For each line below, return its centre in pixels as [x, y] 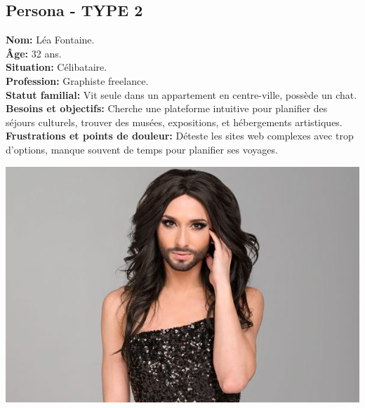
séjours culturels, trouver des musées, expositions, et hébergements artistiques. [174, 122]
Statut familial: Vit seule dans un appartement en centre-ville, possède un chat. [181, 94]
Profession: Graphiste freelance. [77, 80]
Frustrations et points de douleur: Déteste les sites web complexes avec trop [180, 136]
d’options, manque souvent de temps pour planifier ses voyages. [142, 149]
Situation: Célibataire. [57, 67]
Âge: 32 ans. [34, 53]
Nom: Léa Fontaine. [50, 40]
